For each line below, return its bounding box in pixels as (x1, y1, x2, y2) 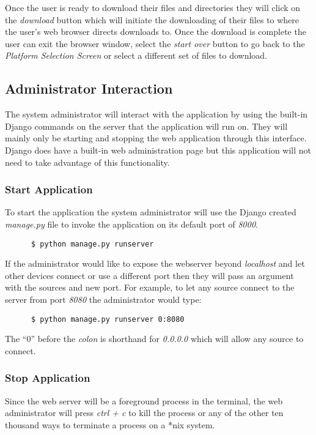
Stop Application (5, 370, 90, 385)
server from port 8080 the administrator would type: (5, 292, 202, 305)
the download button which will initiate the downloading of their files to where (5, 13, 299, 26)
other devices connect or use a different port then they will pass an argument (5, 269, 294, 281)
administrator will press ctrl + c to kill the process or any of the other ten (5, 406, 284, 419)
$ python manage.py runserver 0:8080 (31, 314, 185, 324)
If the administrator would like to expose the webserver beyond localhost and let (5, 257, 305, 270)
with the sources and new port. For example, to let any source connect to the (5, 281, 295, 294)
